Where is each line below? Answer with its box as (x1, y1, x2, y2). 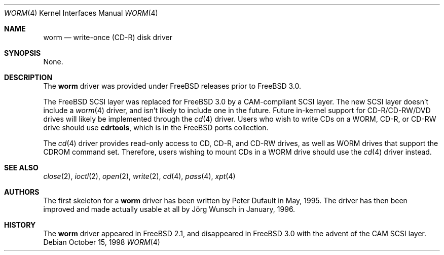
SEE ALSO (4, 163, 39, 172)
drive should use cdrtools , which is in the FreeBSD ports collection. (43, 123, 269, 132)
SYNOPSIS (4, 49, 41, 57)
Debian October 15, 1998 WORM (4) (43, 238, 160, 246)
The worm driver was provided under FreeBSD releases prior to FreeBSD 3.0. (43, 82, 302, 90)
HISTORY (4, 221, 36, 229)
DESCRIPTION (4, 73, 53, 82)
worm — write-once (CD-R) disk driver (43, 33, 172, 42)
